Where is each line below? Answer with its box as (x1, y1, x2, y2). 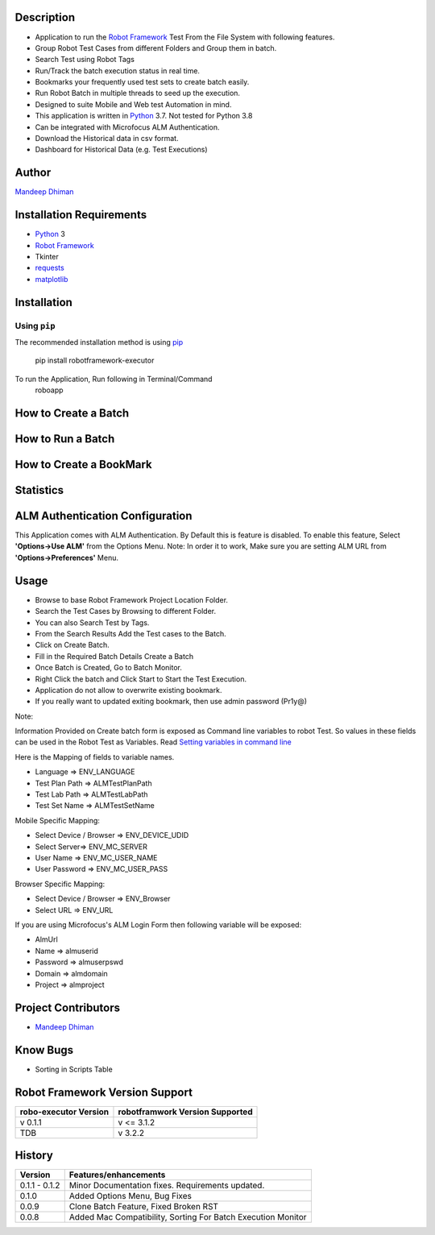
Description (14, 10, 76, 24)
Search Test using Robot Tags (35, 55, 135, 64)
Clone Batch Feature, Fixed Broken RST (68, 1201, 219, 1212)
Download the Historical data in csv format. (35, 134, 179, 143)
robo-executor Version (19, 1106, 110, 1117)
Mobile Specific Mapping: (14, 815, 101, 825)
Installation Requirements (14, 208, 147, 222)
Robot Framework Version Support (14, 1085, 193, 1099)
